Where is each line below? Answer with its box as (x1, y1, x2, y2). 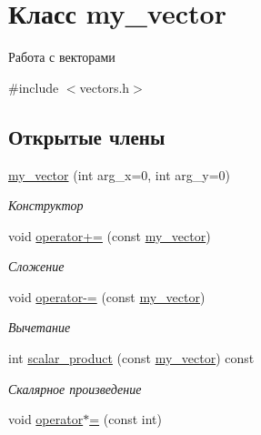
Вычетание (8, 318, 71, 337)
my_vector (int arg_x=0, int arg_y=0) (8, 165, 230, 184)
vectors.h (79, 77, 130, 96)
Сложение (8, 257, 65, 276)
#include (8, 77, 59, 96)
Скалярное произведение (8, 379, 142, 398)
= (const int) (89, 410, 162, 429)
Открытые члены (8, 122, 166, 150)
